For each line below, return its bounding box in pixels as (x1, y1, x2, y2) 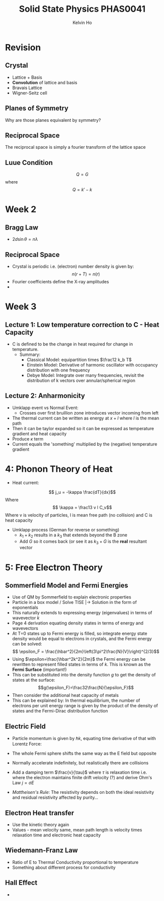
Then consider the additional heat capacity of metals (12, 693, 119, 698)
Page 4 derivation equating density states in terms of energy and (12, 620, 143, 626)
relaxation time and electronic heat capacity (12, 832, 101, 838)
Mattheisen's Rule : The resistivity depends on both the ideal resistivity (12, 789, 154, 795)
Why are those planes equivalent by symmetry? (5, 117, 101, 123)
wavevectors (12, 625, 38, 631)
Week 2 (5, 204, 37, 215)
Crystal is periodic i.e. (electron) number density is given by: (12, 263, 134, 269)
